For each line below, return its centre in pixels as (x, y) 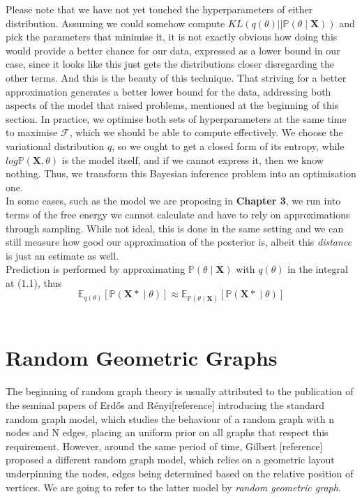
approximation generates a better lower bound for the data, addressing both (168, 91)
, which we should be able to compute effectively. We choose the (206, 132)
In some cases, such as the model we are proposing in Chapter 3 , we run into (173, 201)
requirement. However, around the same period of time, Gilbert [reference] (164, 446)
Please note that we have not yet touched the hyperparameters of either (159, 9)
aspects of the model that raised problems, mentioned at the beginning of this (172, 105)
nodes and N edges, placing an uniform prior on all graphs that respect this (167, 432)
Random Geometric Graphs (142, 358)
